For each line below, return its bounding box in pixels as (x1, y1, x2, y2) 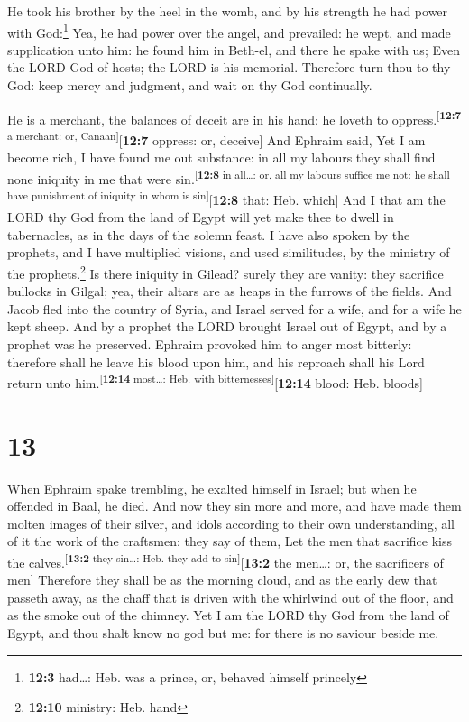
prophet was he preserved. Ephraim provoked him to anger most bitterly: (7, 335, 412, 354)
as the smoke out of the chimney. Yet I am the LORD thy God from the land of (7, 606, 449, 625)
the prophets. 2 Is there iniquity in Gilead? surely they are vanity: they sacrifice (7, 262, 444, 282)
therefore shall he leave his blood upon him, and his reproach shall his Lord (7, 352, 425, 371)
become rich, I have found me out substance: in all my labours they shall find (7, 148, 436, 167)
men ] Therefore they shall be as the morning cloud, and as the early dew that (7, 570, 437, 589)
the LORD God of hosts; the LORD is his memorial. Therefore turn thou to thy (7, 58, 451, 77)
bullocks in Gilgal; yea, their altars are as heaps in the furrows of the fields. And (7, 282, 452, 301)
